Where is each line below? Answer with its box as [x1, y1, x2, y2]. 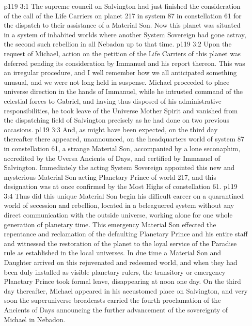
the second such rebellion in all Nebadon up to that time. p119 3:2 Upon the [4, 39, 232, 49]
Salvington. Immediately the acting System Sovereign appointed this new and [4, 162, 235, 172]
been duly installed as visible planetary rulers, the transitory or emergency [4, 266, 226, 277]
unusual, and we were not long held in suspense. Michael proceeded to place [4, 77, 230, 87]
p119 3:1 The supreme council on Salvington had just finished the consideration [4, 1, 241, 11]
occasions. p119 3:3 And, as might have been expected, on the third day [4, 124, 218, 134]
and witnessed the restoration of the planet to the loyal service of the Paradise [4, 238, 237, 248]
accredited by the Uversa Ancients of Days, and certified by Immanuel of [4, 153, 220, 163]
